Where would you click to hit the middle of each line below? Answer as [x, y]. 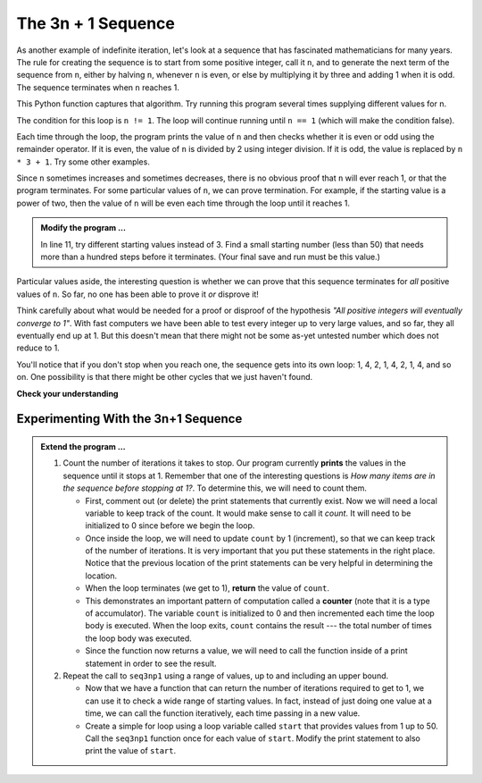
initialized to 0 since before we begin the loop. [170, 526]
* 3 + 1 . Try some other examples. [83, 162]
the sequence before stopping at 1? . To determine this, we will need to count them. [215, 488]
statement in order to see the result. [151, 663]
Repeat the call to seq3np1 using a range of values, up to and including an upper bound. [226, 676]
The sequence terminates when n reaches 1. [98, 87]
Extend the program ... [83, 446]
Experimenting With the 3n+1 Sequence [129, 419]
